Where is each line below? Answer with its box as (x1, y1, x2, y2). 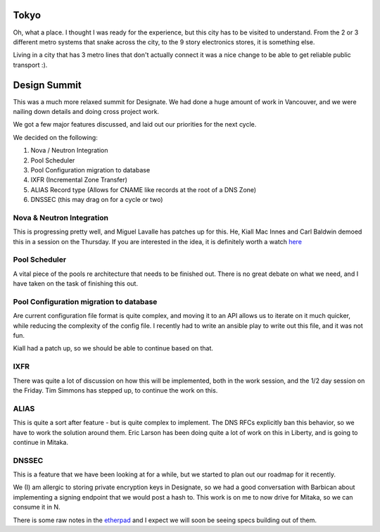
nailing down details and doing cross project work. (13, 107, 160, 115)
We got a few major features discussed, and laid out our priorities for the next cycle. (13, 120, 257, 129)
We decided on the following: (13, 133, 98, 141)
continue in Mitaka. (13, 438, 69, 446)
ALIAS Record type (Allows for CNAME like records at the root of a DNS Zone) (30, 185, 257, 194)
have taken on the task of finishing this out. (13, 279, 139, 288)
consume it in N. (13, 503, 61, 512)
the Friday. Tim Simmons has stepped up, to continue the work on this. (13, 386, 218, 395)
